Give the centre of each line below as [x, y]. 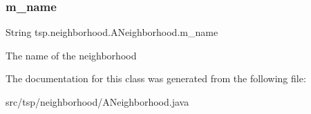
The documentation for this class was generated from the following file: [156, 78]
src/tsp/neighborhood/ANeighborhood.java [97, 102]
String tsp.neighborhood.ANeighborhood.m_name [112, 32]
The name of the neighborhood [71, 55]
